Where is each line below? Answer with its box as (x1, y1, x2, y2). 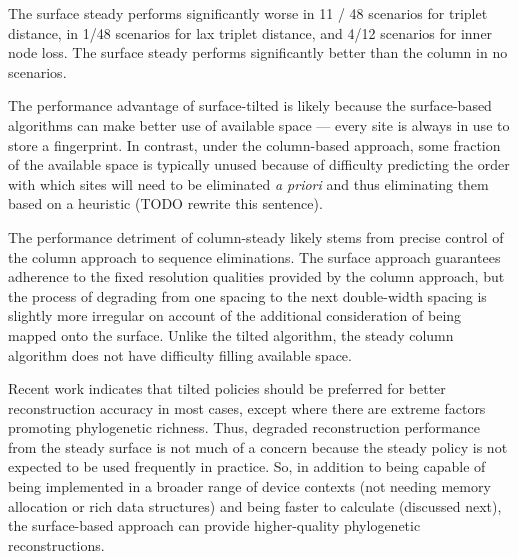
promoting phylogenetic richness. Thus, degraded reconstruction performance (8, 417, 480, 438)
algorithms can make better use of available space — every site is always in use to (8, 114, 510, 135)
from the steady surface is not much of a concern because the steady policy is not (8, 436, 508, 457)
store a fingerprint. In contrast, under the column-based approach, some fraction (8, 134, 501, 155)
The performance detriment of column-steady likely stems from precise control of (8, 226, 504, 247)
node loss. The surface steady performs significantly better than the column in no (8, 42, 508, 63)
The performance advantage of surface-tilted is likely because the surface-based (8, 95, 492, 116)
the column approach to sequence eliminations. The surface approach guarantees (8, 246, 501, 267)
